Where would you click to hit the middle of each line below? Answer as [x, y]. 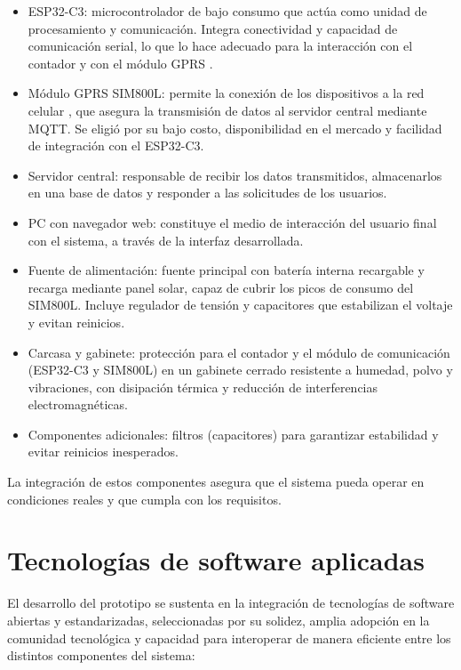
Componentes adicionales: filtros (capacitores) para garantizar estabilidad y [233, 434]
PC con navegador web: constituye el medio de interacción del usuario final [232, 222]
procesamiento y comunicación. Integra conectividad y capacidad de [213, 28]
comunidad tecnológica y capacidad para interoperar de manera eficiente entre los [229, 638]
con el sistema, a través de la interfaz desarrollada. [166, 240]
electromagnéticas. [78, 404]
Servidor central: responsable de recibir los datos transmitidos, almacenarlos [235, 175]
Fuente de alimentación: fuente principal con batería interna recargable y [226, 270]
